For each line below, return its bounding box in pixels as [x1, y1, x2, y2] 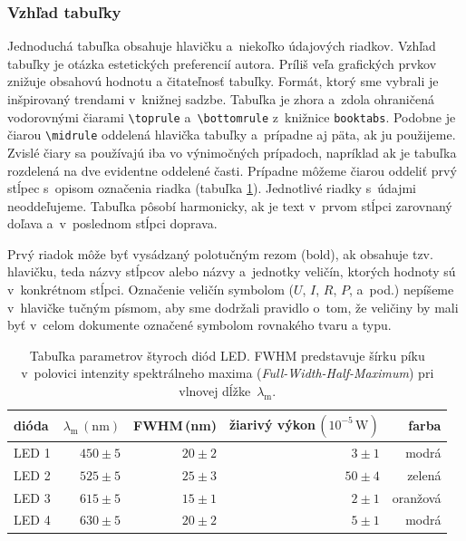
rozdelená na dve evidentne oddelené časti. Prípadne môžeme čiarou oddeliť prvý [7, 160, 457, 179]
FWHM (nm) [133, 416, 217, 435]
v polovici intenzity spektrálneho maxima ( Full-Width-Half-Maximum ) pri [21, 363, 434, 382]
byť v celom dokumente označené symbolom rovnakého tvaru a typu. [7, 315, 392, 334]
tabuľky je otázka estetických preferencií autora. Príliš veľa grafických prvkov [7, 53, 437, 72]
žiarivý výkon [228, 414, 316, 433]
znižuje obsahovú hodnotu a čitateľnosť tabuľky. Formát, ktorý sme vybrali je [7, 72, 439, 91]
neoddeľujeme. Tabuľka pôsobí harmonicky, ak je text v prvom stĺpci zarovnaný [7, 196, 452, 215]
